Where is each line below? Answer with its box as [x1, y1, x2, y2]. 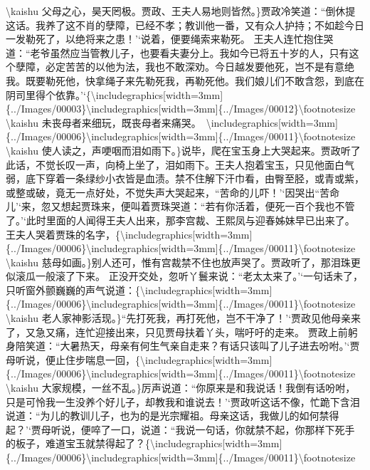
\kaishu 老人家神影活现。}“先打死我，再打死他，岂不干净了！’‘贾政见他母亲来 [6, 310, 361, 325]
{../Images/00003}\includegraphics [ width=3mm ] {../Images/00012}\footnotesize [6, 101, 356, 116]
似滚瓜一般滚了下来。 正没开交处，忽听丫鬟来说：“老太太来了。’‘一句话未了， [6, 268, 364, 283]
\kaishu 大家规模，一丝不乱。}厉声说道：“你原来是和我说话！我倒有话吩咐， [6, 380, 356, 395]
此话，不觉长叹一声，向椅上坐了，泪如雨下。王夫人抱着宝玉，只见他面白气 [6, 157, 354, 172]
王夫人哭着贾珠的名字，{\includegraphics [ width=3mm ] [6, 226, 253, 241]
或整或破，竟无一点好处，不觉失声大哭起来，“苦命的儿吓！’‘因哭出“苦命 [6, 184, 339, 199]
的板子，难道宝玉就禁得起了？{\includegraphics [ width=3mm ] [6, 436, 282, 451]
